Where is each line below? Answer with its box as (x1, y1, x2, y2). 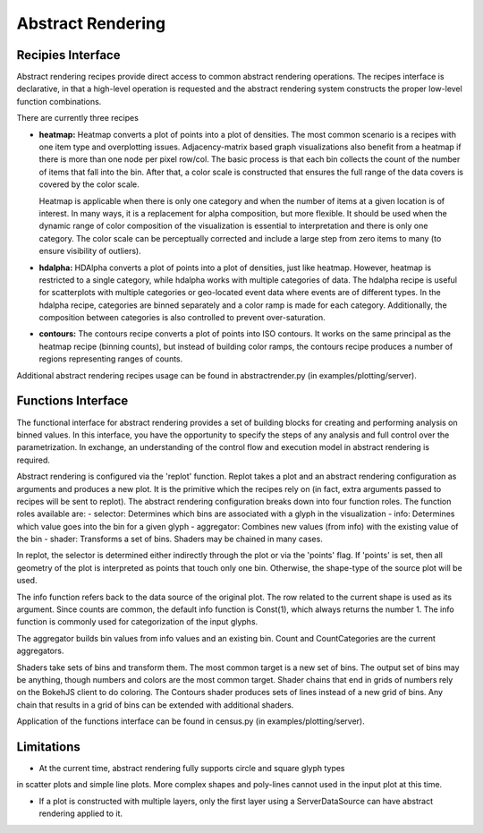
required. (16, 455, 51, 465)
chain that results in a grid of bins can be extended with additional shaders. (16, 699, 294, 710)
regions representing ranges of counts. (38, 353, 183, 364)
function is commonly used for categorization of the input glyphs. (16, 616, 258, 627)
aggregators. (16, 645, 64, 657)
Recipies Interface (16, 47, 121, 63)
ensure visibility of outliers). (38, 246, 142, 257)
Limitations (16, 739, 80, 754)
